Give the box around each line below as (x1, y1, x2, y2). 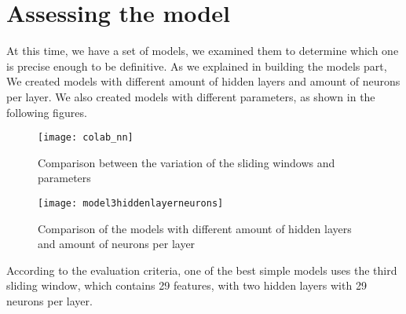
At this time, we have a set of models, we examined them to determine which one (6, 42, 399, 59)
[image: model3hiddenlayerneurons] (38, 197, 224, 209)
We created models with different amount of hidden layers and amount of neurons (6, 73, 401, 89)
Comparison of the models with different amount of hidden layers (38, 220, 352, 236)
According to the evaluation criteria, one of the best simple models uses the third (6, 261, 397, 278)
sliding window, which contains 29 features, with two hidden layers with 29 (6, 277, 367, 294)
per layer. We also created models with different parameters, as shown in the (6, 88, 375, 104)
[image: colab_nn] (38, 132, 134, 144)
